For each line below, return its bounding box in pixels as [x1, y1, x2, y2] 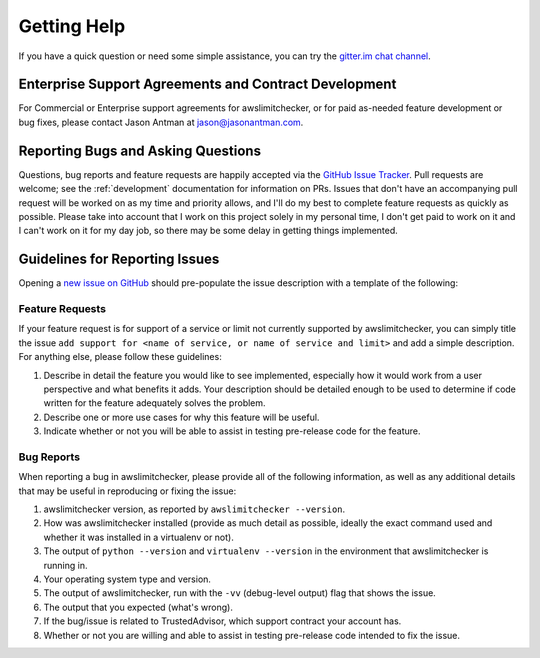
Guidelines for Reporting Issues [18, 251, 220, 268]
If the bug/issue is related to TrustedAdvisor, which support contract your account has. [43, 615, 402, 627]
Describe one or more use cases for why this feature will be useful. [43, 411, 320, 423]
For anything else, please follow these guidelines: [18, 351, 222, 363]
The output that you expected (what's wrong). [43, 601, 234, 613]
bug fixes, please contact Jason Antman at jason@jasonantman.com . [18, 116, 304, 128]
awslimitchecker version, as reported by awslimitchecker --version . [43, 503, 346, 515]
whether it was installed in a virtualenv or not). [43, 531, 234, 543]
